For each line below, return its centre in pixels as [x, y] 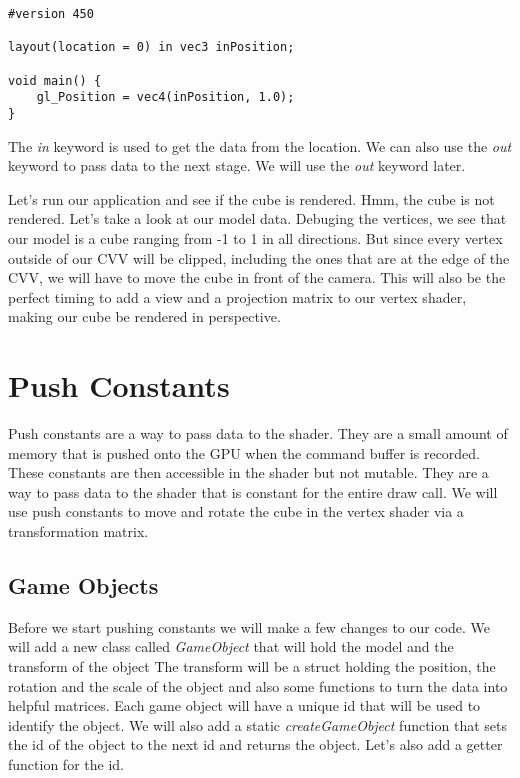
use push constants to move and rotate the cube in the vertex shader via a [236, 511]
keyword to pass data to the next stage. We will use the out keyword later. [237, 165]
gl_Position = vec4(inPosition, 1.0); [165, 97]
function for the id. [66, 763]
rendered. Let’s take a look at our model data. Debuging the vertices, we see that [257, 218]
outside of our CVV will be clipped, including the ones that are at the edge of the [259, 257]
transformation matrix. [78, 531]
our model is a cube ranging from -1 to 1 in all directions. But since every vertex [255, 237]
